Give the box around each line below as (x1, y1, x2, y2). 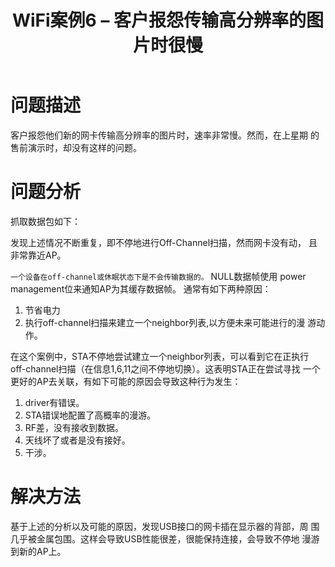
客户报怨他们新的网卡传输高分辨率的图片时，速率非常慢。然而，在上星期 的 (10, 129, 320, 141)
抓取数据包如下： (10, 215, 81, 227)
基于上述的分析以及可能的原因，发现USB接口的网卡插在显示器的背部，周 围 (10, 520, 320, 532)
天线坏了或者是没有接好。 (24, 434, 131, 446)
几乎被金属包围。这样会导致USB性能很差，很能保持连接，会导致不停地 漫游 (10, 532, 320, 545)
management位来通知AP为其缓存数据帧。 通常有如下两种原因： (10, 282, 272, 295)
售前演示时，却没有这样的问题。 (10, 141, 142, 153)
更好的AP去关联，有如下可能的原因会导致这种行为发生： (10, 375, 242, 387)
